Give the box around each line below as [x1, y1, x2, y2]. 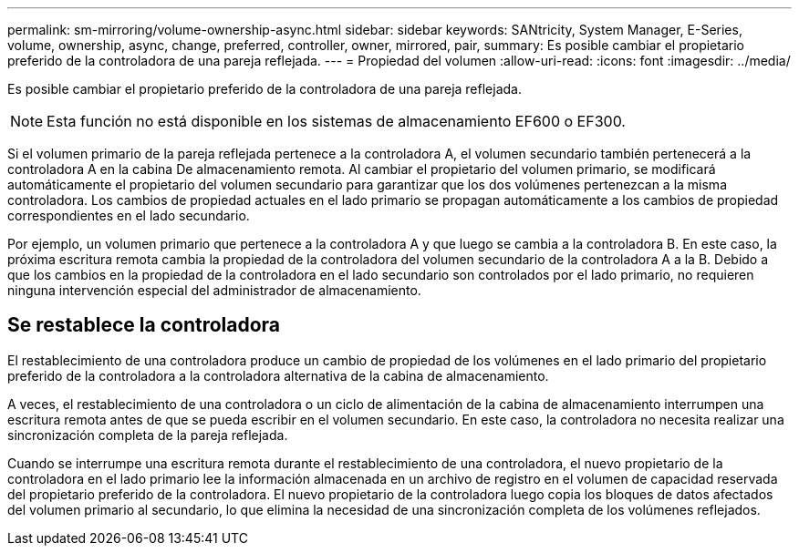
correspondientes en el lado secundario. [7, 208, 250, 223]
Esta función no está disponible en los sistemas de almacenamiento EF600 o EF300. [47, 112, 626, 130]
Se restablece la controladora [7, 313, 281, 337]
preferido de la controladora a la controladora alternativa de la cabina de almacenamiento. [7, 367, 549, 384]
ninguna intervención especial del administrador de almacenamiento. [7, 282, 421, 298]
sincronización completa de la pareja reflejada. [7, 426, 288, 443]
